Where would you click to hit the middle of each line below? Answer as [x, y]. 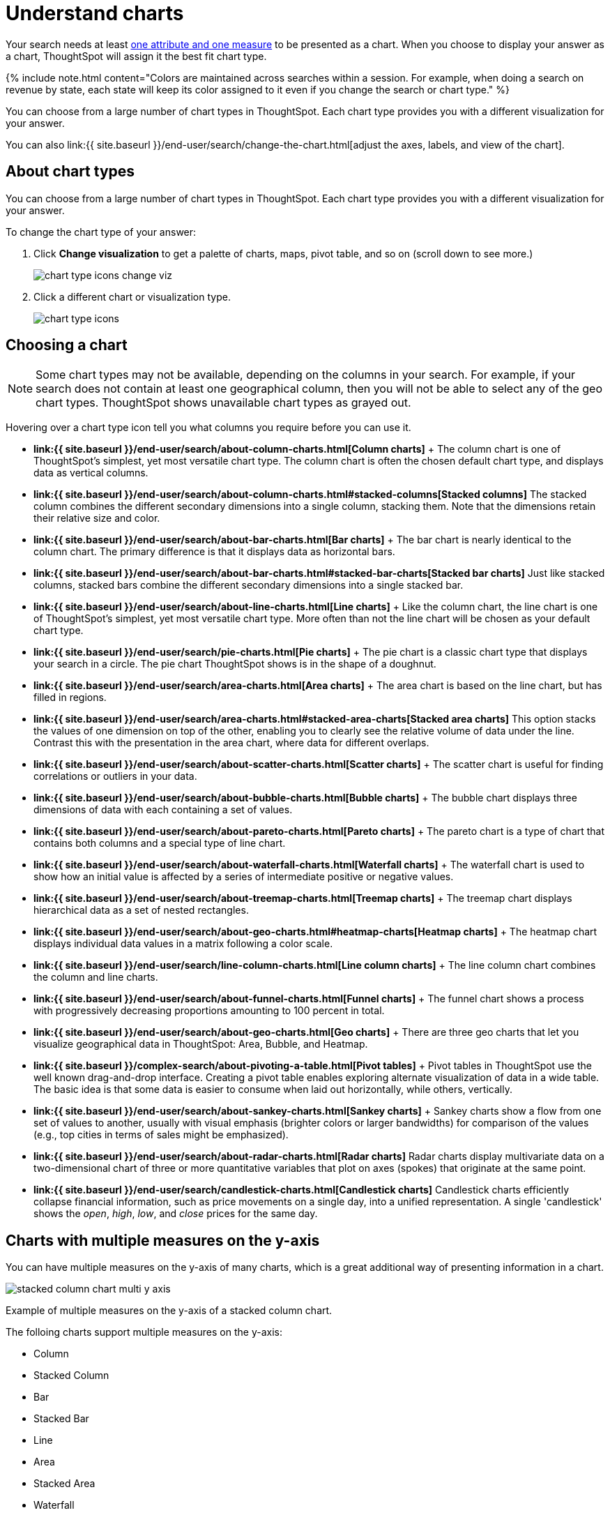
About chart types [70, 172]
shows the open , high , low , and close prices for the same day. [176, 1214]
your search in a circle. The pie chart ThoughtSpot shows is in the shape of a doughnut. [235, 664]
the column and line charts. [96, 977]
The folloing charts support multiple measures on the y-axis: [144, 1332]
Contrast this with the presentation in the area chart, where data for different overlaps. [231, 743]
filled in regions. [70, 698]
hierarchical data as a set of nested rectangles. [141, 910]
